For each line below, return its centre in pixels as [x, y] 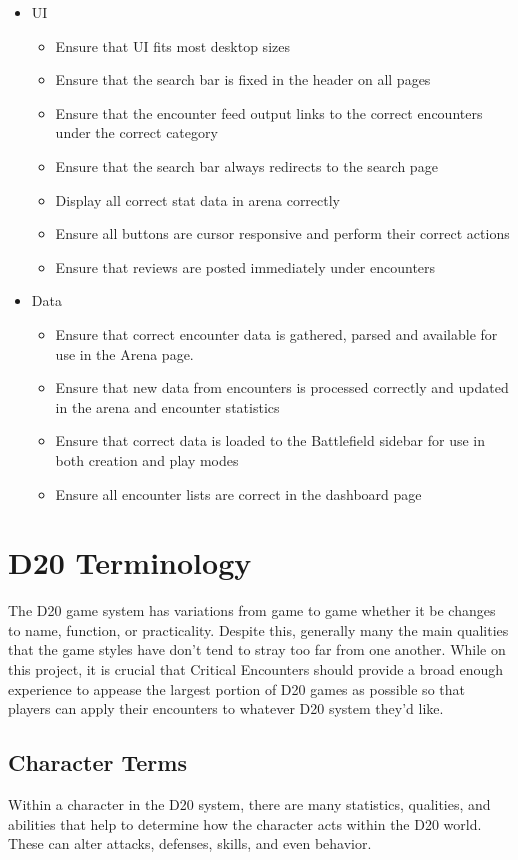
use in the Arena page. [124, 353]
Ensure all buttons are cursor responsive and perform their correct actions [282, 233]
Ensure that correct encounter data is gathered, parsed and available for [276, 333]
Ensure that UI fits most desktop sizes [172, 45]
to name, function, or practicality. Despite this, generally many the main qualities [258, 629]
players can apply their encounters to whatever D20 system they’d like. [226, 708]
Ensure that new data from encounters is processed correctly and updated [282, 387]
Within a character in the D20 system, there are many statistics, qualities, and [249, 803]
